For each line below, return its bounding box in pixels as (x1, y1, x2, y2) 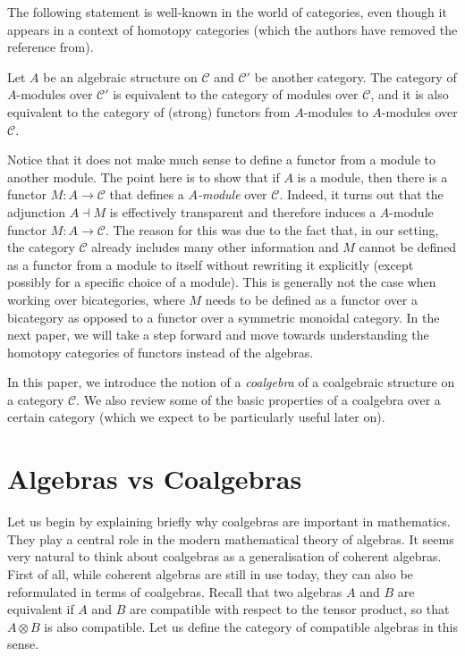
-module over (198, 185, 267, 204)
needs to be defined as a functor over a (205, 290, 418, 308)
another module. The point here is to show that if (7, 167, 280, 186)
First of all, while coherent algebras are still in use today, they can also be (7, 564, 413, 583)
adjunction (7, 202, 65, 221)
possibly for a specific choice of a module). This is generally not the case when (7, 273, 436, 291)
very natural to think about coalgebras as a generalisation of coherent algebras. (7, 547, 442, 566)
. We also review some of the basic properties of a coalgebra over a (76, 390, 441, 408)
